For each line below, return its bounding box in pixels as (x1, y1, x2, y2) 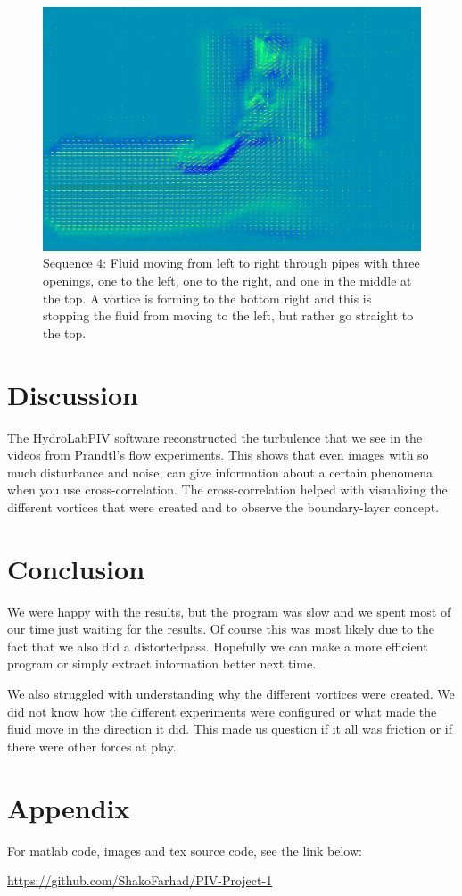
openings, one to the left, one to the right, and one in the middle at (43, 271, 412, 290)
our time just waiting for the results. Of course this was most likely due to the (7, 619, 434, 638)
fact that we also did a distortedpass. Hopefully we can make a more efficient (7, 636, 428, 655)
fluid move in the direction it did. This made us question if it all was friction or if (7, 719, 452, 738)
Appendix (7, 789, 130, 825)
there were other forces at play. (7, 736, 177, 755)
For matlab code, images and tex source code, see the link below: (7, 841, 362, 859)
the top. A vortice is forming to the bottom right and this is (43, 288, 372, 307)
